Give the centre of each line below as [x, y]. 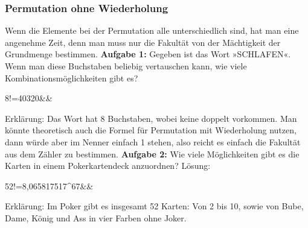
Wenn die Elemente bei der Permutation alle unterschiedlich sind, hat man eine [152, 30]
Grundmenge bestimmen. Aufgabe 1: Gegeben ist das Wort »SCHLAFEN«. [148, 54]
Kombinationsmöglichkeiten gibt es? [72, 78]
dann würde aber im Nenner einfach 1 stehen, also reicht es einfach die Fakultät [153, 141]
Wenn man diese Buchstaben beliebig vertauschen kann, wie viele [126, 66]
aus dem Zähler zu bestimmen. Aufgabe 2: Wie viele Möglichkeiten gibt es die [152, 154]
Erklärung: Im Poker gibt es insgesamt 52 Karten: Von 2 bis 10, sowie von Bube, [154, 206]
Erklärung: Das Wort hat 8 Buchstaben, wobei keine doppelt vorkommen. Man [151, 118]
